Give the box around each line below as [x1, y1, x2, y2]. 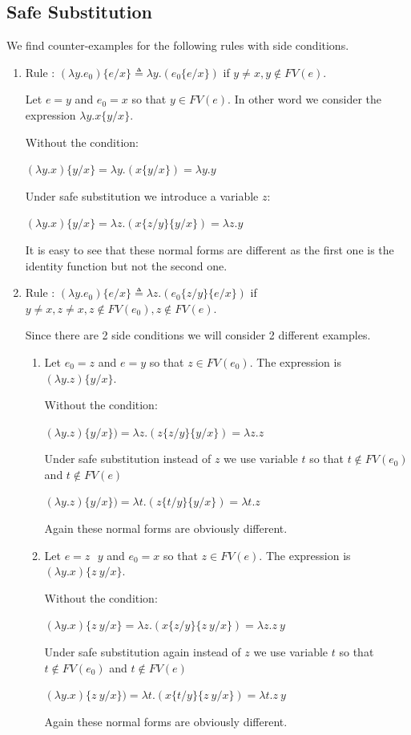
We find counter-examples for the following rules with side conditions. [6, 37, 349, 54]
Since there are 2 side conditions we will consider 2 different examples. [25, 327, 371, 343]
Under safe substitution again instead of [44, 644, 241, 660]
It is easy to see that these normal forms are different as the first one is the [25, 241, 394, 258]
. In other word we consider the [228, 91, 381, 108]
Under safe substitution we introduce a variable [25, 187, 259, 204]
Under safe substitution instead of [44, 450, 212, 467]
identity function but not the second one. [25, 257, 228, 274]
